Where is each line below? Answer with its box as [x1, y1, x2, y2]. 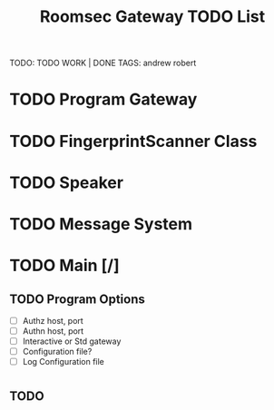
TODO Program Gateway [9, 89, 198, 110]
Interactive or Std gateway [22, 336, 122, 347]
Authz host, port [22, 315, 83, 326]
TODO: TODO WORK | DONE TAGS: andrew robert [9, 57, 197, 69]
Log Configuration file [22, 356, 104, 367]
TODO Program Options [9, 291, 145, 307]
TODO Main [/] [9, 256, 120, 276]
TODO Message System [9, 213, 193, 234]
